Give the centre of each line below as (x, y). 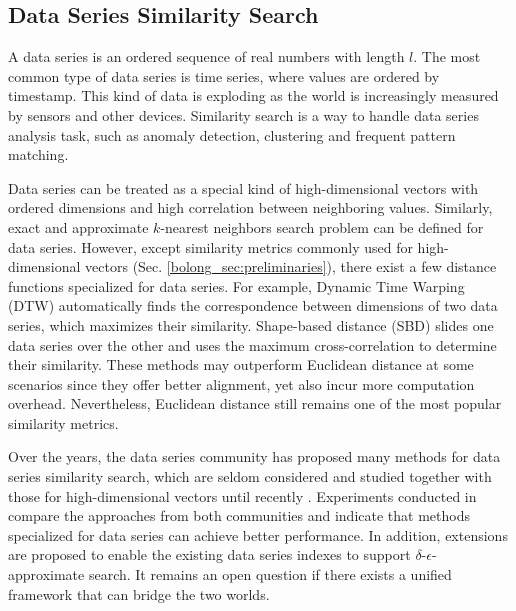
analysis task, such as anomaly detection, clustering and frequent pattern (232, 134)
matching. (38, 154)
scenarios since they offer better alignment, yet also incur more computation (241, 383)
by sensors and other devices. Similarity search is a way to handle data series (243, 114)
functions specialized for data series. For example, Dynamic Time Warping (236, 285)
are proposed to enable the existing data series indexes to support (209, 554)
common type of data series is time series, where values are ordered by (224, 75)
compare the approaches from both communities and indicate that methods (239, 515)
